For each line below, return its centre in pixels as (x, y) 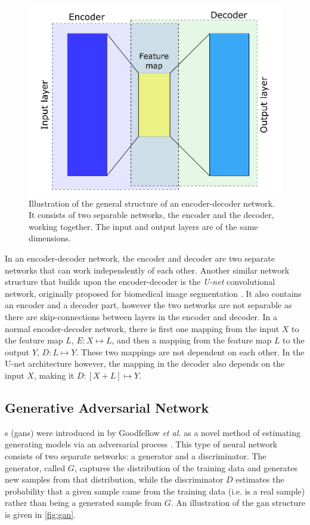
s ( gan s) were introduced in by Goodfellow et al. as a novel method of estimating (153, 432)
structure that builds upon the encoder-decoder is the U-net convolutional (140, 282)
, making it (54, 375)
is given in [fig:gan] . (41, 514)
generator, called (35, 467)
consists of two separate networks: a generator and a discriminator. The (136, 456)
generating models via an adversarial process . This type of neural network (141, 444)
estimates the (260, 479)
